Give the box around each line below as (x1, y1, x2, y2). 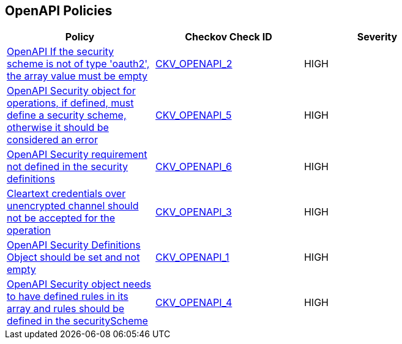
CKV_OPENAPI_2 (155, 58, 233, 70)
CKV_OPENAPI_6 (155, 160, 233, 173)
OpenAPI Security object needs (7, 278, 151, 291)
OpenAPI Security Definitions (7, 239, 141, 252)
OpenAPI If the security (7, 45, 114, 58)
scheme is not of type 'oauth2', (7, 58, 150, 70)
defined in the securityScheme (7, 315, 148, 327)
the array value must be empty (7, 70, 148, 83)
